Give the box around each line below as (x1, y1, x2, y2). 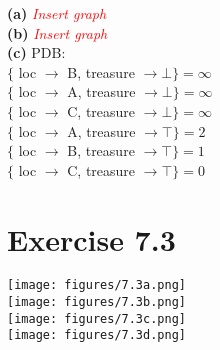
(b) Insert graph (7, 22, 108, 43)
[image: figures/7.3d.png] (7, 328, 186, 343)
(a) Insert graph (7, 3, 107, 23)
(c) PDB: (7, 42, 66, 63)
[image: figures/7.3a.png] (7, 278, 186, 293)
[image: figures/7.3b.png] (7, 295, 186, 310)
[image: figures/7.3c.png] (7, 311, 186, 326)
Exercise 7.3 (7, 218, 176, 259)
